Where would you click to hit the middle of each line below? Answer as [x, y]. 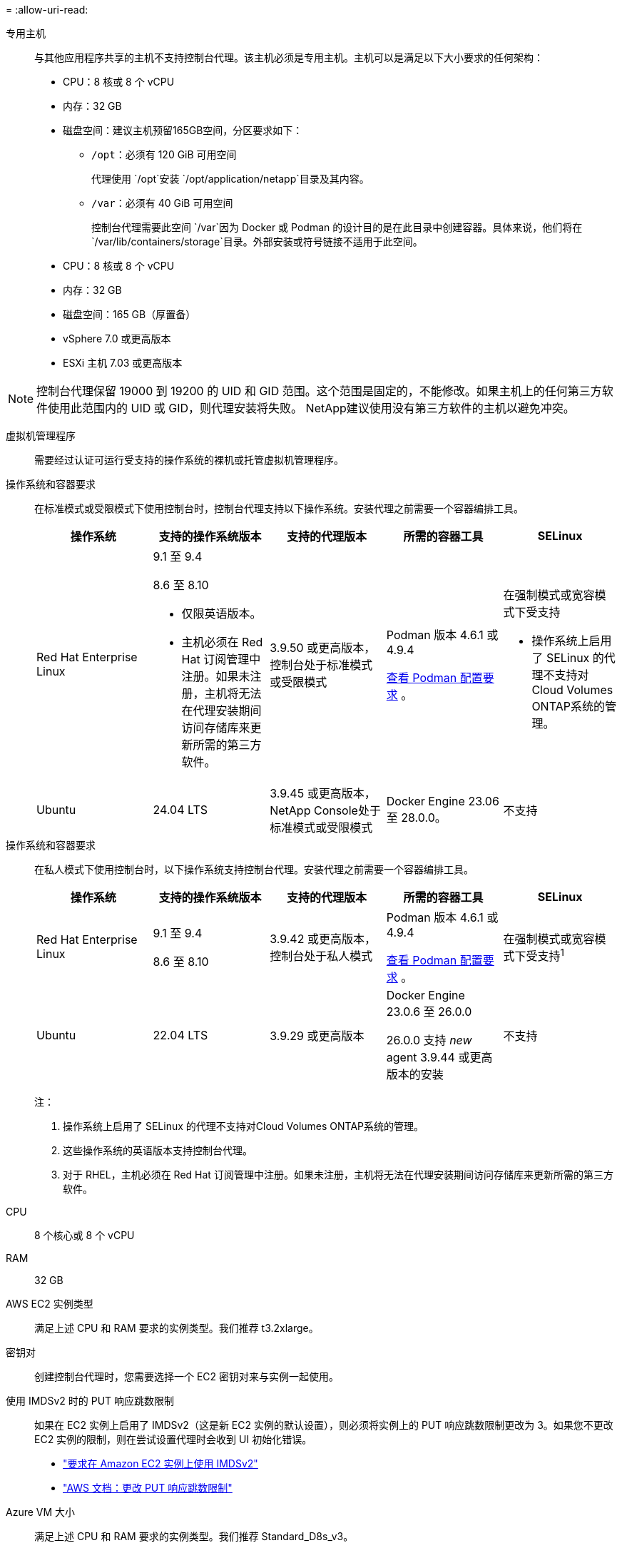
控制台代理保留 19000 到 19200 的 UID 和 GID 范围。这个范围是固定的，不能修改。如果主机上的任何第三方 [319, 391]
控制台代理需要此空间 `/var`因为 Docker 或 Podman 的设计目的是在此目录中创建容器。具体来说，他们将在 [337, 227]
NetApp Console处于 [325, 810]
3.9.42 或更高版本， [323, 939]
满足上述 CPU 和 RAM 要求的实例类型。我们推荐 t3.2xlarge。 [177, 1328]
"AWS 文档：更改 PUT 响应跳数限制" [148, 1488]
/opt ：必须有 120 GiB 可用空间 [164, 154]
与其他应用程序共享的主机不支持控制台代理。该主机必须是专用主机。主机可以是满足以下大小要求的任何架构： [289, 57]
